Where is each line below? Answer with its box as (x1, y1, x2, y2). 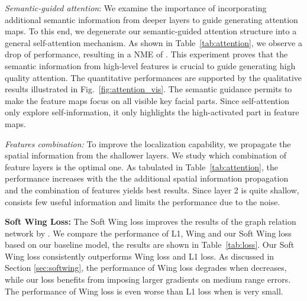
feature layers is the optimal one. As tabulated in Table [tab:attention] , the (5, 160, 278, 173)
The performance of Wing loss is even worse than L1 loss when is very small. (5, 284, 283, 297)
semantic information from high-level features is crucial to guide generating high (5, 59, 296, 72)
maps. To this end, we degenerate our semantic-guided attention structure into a (5, 25, 297, 37)
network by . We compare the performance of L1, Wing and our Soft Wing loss (5, 226, 292, 239)
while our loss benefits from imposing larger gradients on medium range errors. (5, 273, 291, 286)
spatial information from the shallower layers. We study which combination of (5, 149, 287, 161)
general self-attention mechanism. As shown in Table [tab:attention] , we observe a (5, 36, 302, 48)
